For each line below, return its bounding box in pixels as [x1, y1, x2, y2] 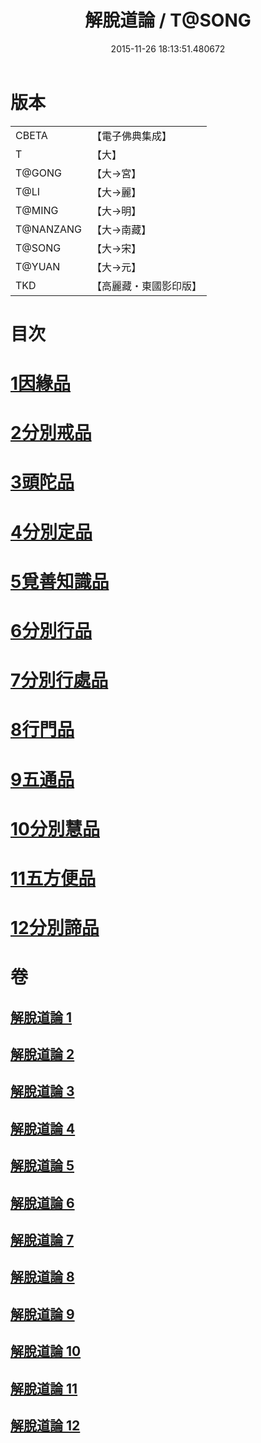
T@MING [15, 203, 59, 217]
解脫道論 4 [10, 1120, 76, 1137]
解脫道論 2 [10, 1046, 75, 1063]
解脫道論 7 [10, 1232, 75, 1249]
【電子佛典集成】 [91, 129, 173, 143]
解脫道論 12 [10, 1417, 81, 1434]
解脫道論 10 [10, 1343, 82, 1360]
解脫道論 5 [10, 1157, 75, 1175]
